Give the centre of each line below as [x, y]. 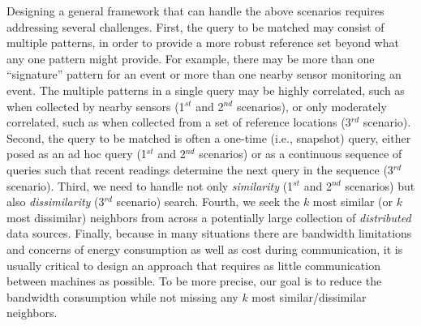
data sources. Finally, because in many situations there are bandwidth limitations [209, 233]
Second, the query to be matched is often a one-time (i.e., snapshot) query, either [209, 137]
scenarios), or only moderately [311, 106]
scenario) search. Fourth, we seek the [208, 202]
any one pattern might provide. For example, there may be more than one [191, 58]
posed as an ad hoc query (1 [77, 154]
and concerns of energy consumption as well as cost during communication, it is [205, 249]
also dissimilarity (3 [56, 202]
